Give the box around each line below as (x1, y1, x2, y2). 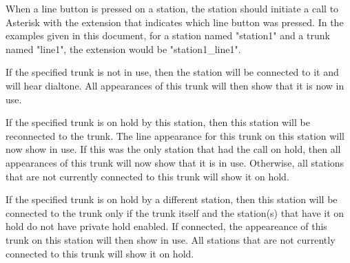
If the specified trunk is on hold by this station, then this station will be (6, 115, 310, 129)
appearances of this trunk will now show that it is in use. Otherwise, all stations (6, 155, 344, 169)
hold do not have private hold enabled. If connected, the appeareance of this (6, 219, 327, 233)
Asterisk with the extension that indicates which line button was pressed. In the (6, 14, 344, 29)
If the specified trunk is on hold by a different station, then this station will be (6, 192, 338, 207)
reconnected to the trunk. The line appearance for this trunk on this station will (6, 128, 345, 143)
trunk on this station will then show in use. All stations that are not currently (6, 232, 336, 246)
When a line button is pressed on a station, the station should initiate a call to (6, 1, 339, 15)
